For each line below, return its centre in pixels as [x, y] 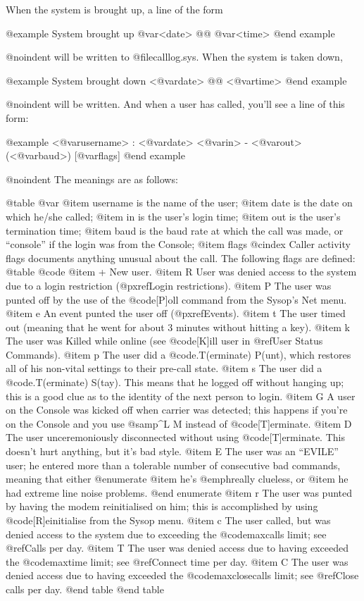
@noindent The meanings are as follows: [92, 179]
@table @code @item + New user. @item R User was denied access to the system [181, 272]
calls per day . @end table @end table [85, 589]
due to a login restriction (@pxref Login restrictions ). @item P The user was [169, 285]
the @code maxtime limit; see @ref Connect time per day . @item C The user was [177, 561]
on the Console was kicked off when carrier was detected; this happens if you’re [177, 410]
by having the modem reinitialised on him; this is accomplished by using [162, 506]
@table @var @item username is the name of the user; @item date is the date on [179, 203]
